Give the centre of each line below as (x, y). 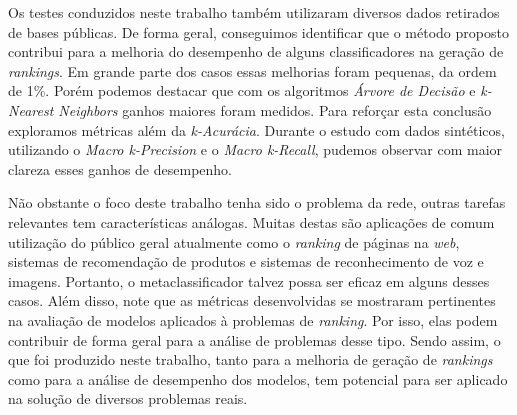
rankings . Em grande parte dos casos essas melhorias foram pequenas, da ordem (252, 70)
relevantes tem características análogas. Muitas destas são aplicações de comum (251, 221)
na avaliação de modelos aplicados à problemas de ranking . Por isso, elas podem (253, 319)
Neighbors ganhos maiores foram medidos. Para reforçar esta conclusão (275, 109)
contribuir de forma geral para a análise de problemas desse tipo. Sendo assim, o (254, 339)
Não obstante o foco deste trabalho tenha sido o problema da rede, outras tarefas (257, 202)
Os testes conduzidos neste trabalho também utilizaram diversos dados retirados (254, 12)
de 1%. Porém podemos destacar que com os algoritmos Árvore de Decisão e (242, 90)
